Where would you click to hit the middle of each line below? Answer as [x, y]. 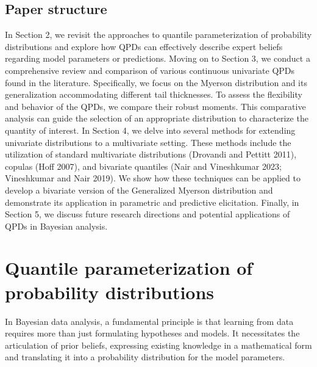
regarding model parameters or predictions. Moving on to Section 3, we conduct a [158, 58]
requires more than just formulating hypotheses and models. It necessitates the [152, 333]
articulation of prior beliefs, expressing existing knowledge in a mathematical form [158, 345]
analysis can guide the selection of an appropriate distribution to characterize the [157, 118]
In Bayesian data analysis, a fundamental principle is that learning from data [149, 321]
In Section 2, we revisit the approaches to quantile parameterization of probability [158, 35]
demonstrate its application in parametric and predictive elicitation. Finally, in [152, 202]
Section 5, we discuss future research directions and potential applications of [148, 214]
